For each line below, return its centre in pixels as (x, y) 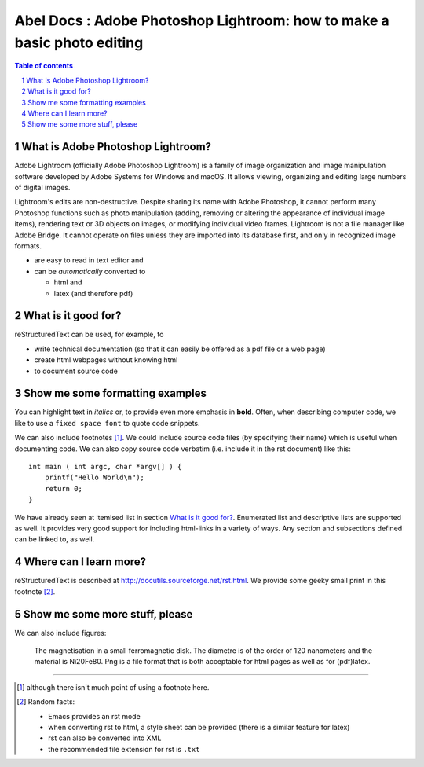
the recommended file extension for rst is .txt (124, 749)
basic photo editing (79, 42)
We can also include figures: (60, 633)
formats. (28, 246)
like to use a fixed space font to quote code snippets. (107, 423)
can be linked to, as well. (55, 539)
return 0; (63, 488)
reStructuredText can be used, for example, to (89, 335)
